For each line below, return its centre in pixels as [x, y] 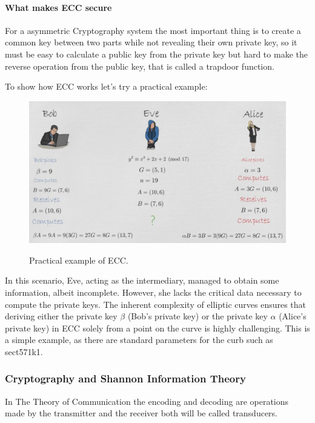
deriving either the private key [61, 316]
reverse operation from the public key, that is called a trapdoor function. [140, 66]
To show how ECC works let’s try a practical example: [106, 86]
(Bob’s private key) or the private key [197, 316]
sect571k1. [24, 351]
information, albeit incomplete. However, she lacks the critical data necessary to [153, 292]
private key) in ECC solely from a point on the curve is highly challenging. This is [157, 328]
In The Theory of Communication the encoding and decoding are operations [147, 401]
